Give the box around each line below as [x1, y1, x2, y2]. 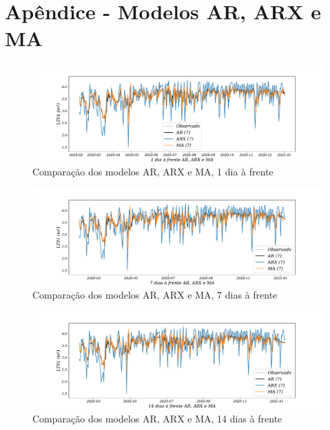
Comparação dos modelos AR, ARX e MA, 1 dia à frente [32, 164, 274, 179]
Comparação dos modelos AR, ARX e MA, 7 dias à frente [32, 288, 278, 302]
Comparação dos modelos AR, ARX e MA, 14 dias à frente [32, 411, 282, 425]
